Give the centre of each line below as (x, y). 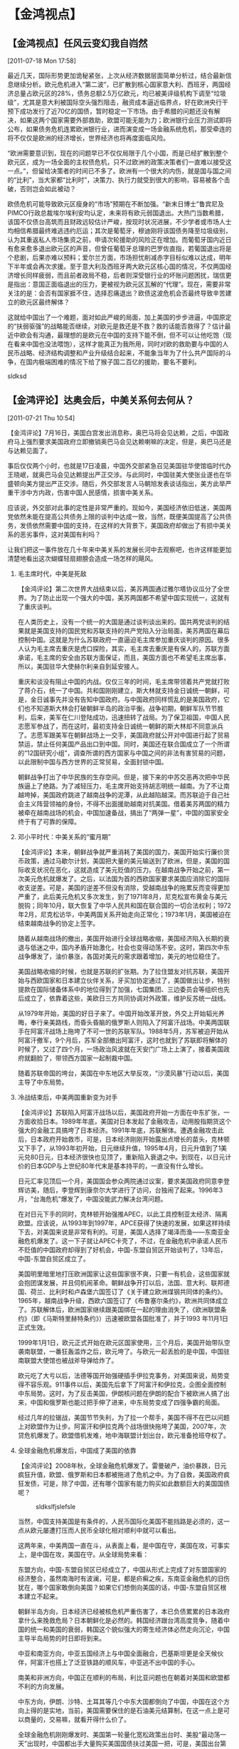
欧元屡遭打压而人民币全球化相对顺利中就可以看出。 (105, 1530)
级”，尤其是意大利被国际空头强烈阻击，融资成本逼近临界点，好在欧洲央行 (115, 102)
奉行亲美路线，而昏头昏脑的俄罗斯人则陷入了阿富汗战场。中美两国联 (130, 1022)
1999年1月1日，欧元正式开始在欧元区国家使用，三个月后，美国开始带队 (121, 1342)
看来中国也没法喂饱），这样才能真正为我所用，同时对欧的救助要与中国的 (118, 344)
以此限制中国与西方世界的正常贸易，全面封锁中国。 (92, 761)
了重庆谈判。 (36, 607)
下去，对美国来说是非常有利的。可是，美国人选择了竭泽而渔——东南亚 (121, 1232)
